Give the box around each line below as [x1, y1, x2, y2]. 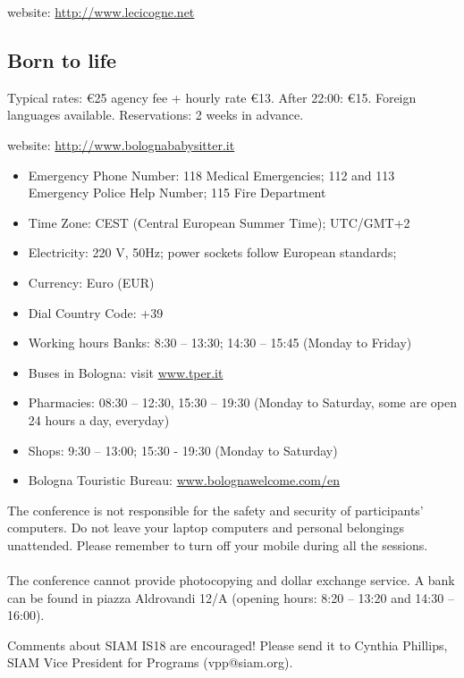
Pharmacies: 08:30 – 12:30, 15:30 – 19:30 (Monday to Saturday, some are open [28, 393, 457, 412]
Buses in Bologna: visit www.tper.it [28, 363, 224, 381]
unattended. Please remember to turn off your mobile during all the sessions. [7, 535, 428, 554]
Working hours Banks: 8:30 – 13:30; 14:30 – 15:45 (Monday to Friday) [28, 333, 412, 352]
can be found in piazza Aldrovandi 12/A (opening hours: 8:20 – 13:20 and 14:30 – [7, 588, 454, 607]
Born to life [7, 46, 117, 73]
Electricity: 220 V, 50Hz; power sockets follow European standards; [28, 243, 397, 262]
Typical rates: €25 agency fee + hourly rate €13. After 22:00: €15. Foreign [7, 88, 417, 106]
